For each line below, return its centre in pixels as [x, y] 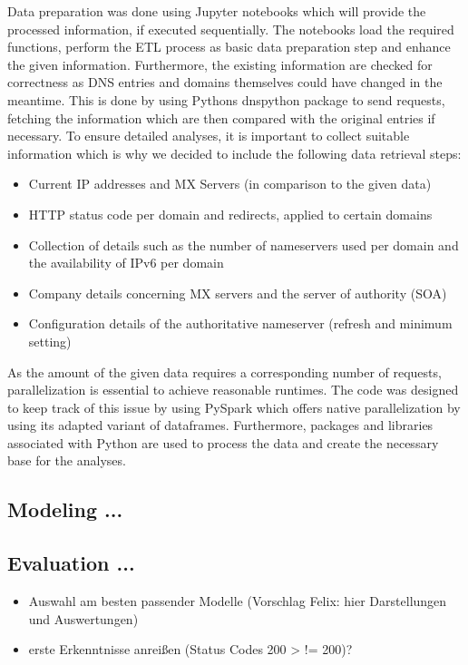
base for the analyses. [67, 460]
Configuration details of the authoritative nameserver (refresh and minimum [240, 323]
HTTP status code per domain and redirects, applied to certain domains [230, 214]
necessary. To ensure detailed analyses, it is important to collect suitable [209, 136]
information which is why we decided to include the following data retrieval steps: [234, 153]
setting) [50, 341]
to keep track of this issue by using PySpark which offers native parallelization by [234, 407]
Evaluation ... [71, 563]
